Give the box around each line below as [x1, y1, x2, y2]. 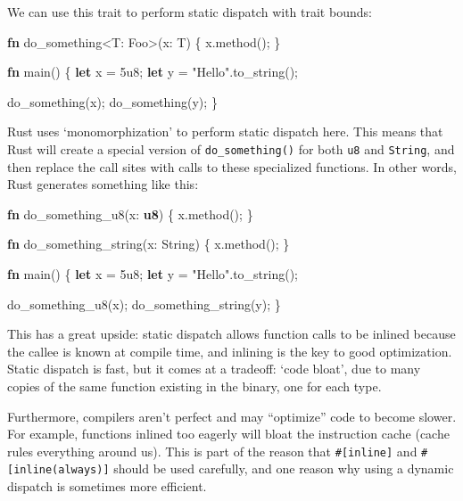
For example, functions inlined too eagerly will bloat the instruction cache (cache [7, 424, 450, 443]
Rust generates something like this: [7, 175, 199, 193]
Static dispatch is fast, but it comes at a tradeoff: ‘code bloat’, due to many [7, 359, 421, 378]
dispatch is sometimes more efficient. [7, 477, 207, 496]
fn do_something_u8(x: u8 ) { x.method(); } [7, 204, 253, 223]
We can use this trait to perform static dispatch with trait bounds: [7, 3, 372, 21]
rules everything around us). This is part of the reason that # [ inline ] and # [7, 441, 428, 460]
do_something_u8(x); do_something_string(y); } [7, 294, 281, 313]
